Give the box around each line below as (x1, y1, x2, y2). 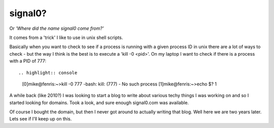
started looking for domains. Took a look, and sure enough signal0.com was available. (9, 99, 189, 106)
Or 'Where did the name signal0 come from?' (9, 25, 104, 31)
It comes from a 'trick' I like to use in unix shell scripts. (9, 34, 123, 40)
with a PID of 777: (9, 58, 47, 64)
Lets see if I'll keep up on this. (9, 116, 72, 122)
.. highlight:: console (18, 70, 78, 75)
